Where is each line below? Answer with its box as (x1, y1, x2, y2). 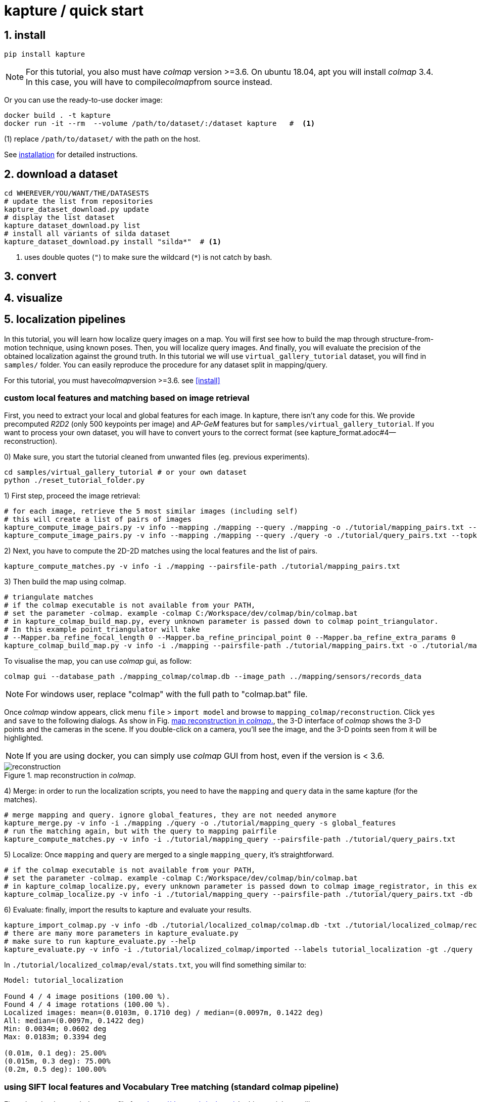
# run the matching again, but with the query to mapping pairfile (4, 827, 277, 836)
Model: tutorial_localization (4, 976, 124, 985)
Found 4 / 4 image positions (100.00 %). (4, 992, 170, 1001)
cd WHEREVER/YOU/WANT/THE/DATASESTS (4, 189, 149, 198)
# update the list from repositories (4, 197, 154, 206)
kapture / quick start (4, 2, 144, 19)
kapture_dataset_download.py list (4, 221, 140, 230)
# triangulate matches (4, 593, 94, 602)
